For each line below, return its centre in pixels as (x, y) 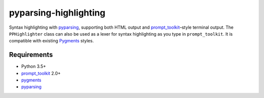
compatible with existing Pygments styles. (51, 41)
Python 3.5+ (34, 66)
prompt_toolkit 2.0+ (41, 73)
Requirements (31, 55)
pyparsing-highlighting (57, 13)
